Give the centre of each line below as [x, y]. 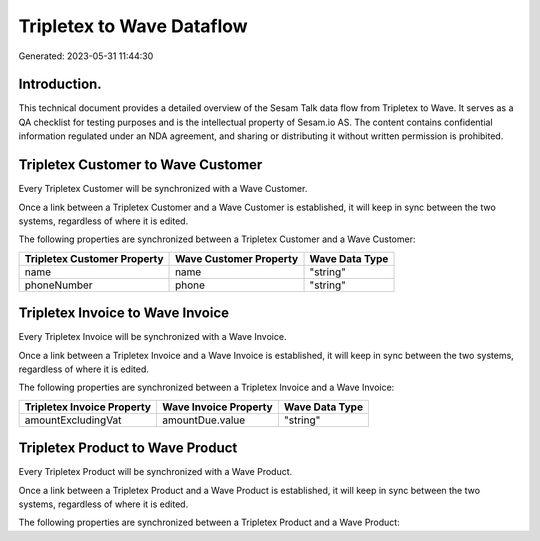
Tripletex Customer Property [94, 258]
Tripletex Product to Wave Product [128, 448]
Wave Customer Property [237, 258]
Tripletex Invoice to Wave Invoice [124, 313]
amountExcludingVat [73, 420]
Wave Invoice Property [217, 407]
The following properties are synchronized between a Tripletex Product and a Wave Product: [209, 522]
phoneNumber [59, 285]
